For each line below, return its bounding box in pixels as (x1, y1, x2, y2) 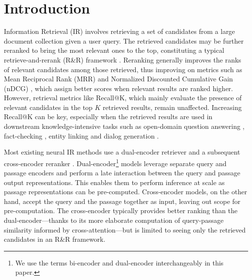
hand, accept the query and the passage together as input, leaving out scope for (4, 196, 241, 206)
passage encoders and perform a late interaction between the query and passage (4, 168, 240, 178)
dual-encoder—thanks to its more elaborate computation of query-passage (4, 215, 224, 225)
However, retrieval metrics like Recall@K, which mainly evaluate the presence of (4, 93, 242, 103)
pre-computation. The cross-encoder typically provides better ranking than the (4, 205, 237, 216)
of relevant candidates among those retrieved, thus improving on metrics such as (4, 64, 242, 74)
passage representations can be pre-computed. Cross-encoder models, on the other (4, 187, 247, 197)
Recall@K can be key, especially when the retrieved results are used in (4, 111, 213, 122)
